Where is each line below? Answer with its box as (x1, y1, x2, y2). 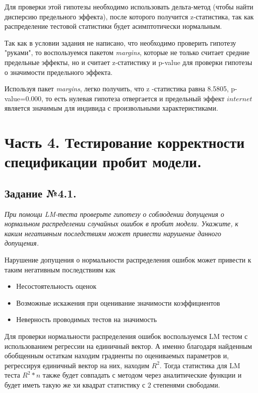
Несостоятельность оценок (16, 281, 97, 291)
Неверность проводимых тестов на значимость (16, 314, 157, 325)
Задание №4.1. (4, 185, 76, 200)
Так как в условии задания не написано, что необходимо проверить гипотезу (4, 37, 236, 48)
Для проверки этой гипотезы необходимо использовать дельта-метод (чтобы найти (4, 1, 254, 11)
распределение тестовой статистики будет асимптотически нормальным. (4, 21, 222, 31)
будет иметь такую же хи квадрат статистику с (4, 380, 145, 390)
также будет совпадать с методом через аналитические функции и (43, 370, 242, 380)
